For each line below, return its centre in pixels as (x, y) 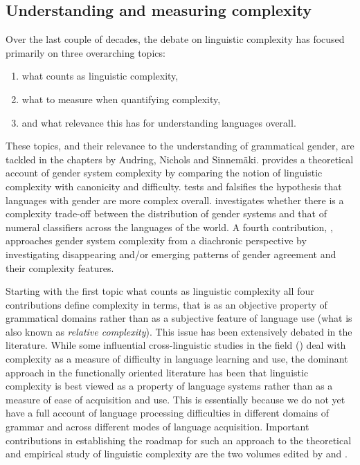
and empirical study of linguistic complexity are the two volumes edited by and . (177, 454)
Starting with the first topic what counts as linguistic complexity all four (160, 291)
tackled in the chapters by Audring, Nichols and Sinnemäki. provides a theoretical (180, 159)
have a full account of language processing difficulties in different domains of (168, 413)
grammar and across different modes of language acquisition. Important (157, 427)
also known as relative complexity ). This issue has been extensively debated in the (179, 331)
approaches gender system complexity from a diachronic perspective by (156, 240)
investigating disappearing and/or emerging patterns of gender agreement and (171, 254)
